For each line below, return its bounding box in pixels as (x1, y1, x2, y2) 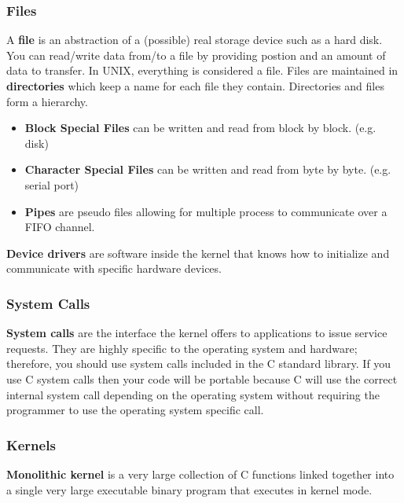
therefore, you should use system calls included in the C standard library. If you (6, 355, 391, 372)
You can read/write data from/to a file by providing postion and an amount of (6, 46, 386, 63)
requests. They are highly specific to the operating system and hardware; (6, 340, 358, 356)
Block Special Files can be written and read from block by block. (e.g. (24, 119, 376, 136)
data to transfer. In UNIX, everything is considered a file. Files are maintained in (6, 62, 398, 79)
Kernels (6, 435, 56, 454)
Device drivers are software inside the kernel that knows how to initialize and (6, 244, 390, 261)
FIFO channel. (24, 218, 95, 235)
